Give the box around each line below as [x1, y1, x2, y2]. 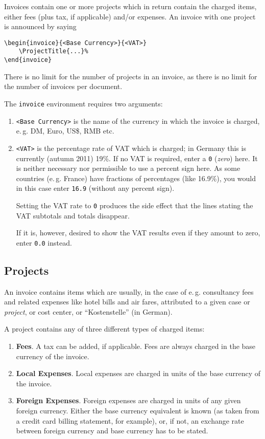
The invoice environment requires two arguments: [4, 98, 163, 108]
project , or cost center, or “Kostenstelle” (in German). [4, 306, 173, 317]
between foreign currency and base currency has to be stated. [16, 425, 208, 436]
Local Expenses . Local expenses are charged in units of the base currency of [16, 368, 261, 379]
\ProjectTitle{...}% [18, 48, 88, 55]
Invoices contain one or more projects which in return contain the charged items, [4, 1, 257, 11]
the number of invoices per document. [4, 81, 123, 92]
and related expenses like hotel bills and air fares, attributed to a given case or [4, 296, 250, 307]
